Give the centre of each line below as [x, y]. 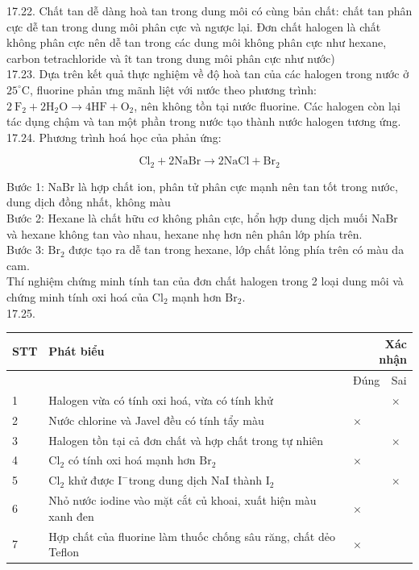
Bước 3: [25, 250]
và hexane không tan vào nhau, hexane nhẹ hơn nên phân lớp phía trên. [185, 233]
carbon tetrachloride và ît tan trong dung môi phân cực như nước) [171, 58]
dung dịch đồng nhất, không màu [89, 202]
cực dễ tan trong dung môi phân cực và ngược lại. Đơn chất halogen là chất [194, 26]
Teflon [64, 552]
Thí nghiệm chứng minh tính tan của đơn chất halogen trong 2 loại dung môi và [205, 281]
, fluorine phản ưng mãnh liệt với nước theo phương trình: [173, 89]
